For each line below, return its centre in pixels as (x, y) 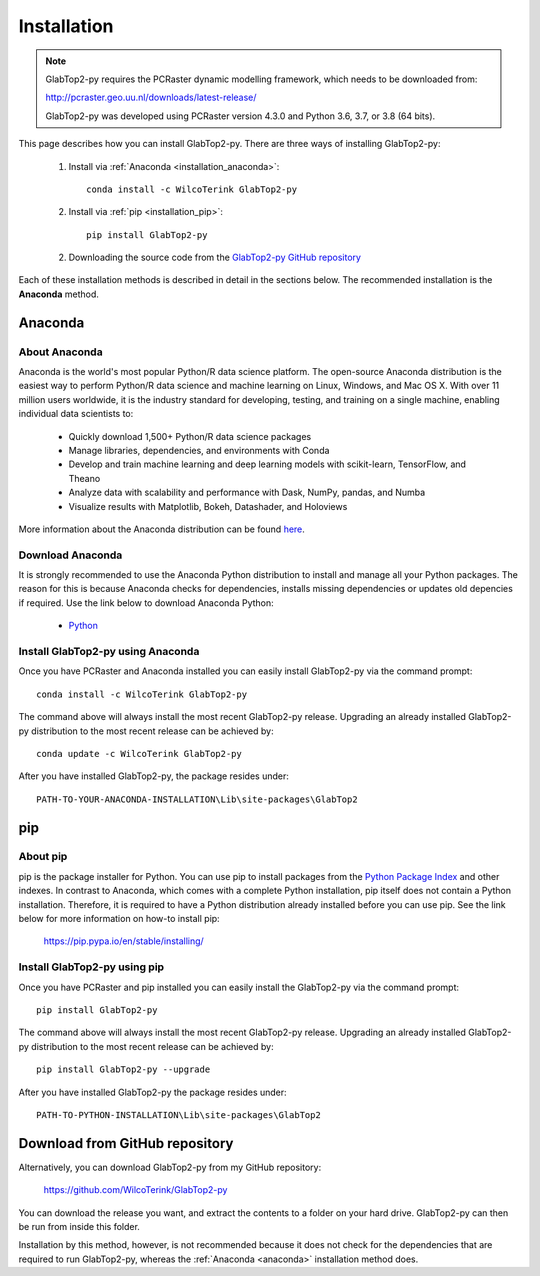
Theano (84, 478)
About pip (43, 857)
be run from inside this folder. (79, 1226)
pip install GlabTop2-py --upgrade (123, 1069)
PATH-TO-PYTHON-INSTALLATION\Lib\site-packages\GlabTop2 (179, 1114)
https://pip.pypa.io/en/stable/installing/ (123, 941)
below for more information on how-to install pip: (119, 919)
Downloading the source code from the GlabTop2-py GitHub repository (215, 257)
